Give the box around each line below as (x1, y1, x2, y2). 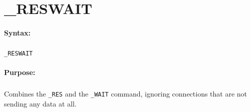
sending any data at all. (4, 98, 77, 108)
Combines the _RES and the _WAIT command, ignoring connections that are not (4, 88, 247, 99)
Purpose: (4, 67, 36, 77)
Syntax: (4, 27, 31, 37)
